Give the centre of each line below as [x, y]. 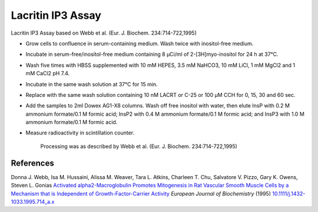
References [32, 163]
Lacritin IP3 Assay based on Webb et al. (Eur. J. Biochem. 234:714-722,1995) [104, 33]
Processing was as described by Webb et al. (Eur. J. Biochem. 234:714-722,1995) [139, 146]
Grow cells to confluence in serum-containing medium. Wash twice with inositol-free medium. [140, 43]
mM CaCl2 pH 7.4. [48, 73]
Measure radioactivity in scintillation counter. [80, 133]
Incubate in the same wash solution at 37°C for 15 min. [92, 84]
